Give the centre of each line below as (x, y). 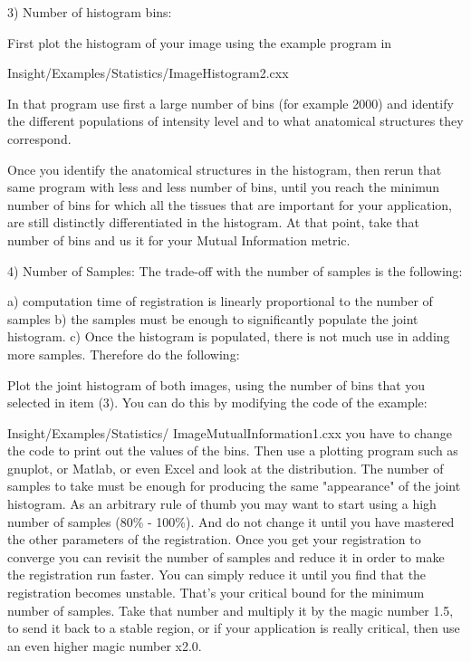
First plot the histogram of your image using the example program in (200, 42)
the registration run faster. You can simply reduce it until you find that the (217, 575)
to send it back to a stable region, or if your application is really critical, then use (234, 628)
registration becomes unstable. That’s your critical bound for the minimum (216, 593)
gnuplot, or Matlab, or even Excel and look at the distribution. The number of (226, 468)
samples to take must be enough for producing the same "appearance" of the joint (234, 486)
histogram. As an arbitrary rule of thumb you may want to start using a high (222, 504)
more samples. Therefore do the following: (124, 354)
